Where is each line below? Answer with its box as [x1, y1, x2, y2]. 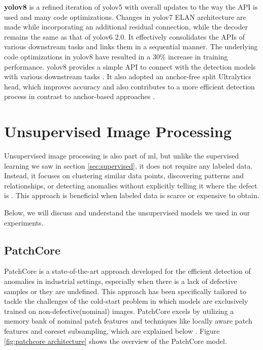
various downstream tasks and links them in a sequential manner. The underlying [4, 41, 258, 52]
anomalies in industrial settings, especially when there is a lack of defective [4, 276, 237, 287]
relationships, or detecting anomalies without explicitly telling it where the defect [4, 180, 257, 190]
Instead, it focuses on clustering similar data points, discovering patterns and [4, 170, 244, 181]
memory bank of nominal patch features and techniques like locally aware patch [4, 315, 252, 326]
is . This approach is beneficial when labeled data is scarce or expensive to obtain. [4, 190, 259, 201]
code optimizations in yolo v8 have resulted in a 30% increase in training [4, 51, 228, 61]
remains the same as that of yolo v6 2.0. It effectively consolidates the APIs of [4, 31, 245, 42]
